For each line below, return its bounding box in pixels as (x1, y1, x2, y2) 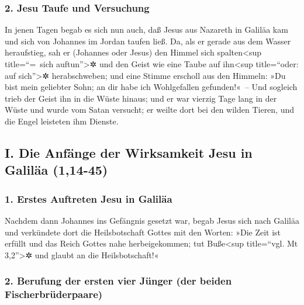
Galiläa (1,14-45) (5, 161, 108, 179)
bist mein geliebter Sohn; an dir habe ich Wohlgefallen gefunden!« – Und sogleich (5, 81, 298, 93)
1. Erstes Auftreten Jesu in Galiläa (5, 191, 172, 206)
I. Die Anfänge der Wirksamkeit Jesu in (5, 143, 253, 161)
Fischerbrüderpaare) (5, 287, 103, 301)
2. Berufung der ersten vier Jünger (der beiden (5, 273, 232, 288)
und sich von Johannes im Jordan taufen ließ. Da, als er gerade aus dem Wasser (5, 34, 291, 47)
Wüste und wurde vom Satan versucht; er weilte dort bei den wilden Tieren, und (5, 103, 295, 116)
